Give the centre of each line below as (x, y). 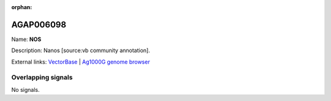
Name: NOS (26, 39)
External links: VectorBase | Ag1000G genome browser (81, 62)
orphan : (22, 7)
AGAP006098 (39, 24)
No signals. (25, 89)
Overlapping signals (42, 78)
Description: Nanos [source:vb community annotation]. (81, 50)
